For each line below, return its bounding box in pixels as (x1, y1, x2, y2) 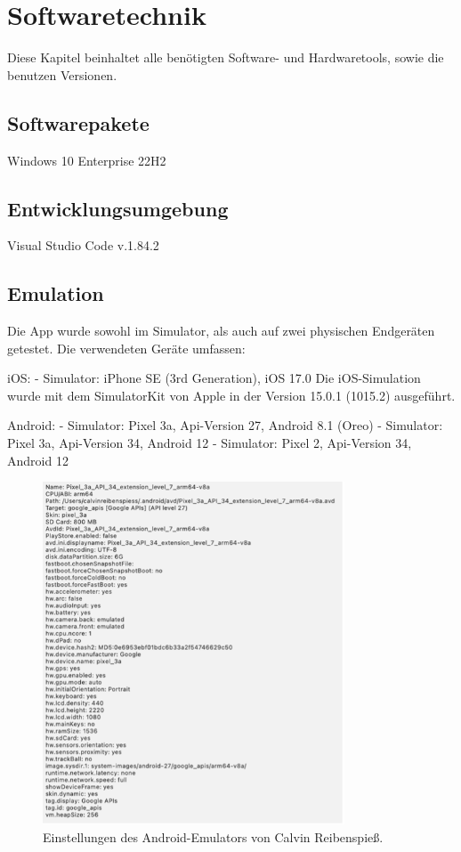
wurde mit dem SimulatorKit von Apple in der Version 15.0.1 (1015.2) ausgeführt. (7, 385, 456, 404)
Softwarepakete (7, 109, 150, 136)
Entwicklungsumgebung (7, 194, 229, 222)
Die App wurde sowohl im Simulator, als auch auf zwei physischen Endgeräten (7, 321, 435, 340)
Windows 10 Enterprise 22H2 (7, 150, 166, 169)
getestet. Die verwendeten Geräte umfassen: (7, 338, 246, 357)
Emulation (7, 280, 104, 307)
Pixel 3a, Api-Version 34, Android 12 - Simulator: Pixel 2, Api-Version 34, (7, 434, 412, 452)
